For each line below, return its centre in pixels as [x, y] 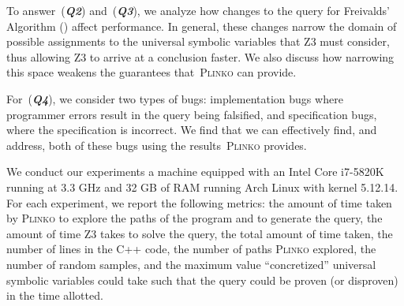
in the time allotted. [55, 295]
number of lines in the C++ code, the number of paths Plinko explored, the [191, 249]
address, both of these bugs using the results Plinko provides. [157, 145]
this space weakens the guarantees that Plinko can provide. [151, 72]
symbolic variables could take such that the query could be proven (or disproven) [202, 280]
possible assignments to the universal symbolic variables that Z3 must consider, [198, 41]
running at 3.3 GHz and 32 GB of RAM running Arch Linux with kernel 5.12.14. [202, 187]
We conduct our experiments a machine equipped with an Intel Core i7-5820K [195, 172]
